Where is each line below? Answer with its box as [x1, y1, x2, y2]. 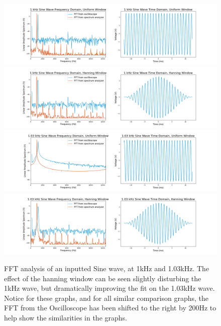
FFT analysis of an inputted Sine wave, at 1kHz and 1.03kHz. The [4, 263, 209, 273]
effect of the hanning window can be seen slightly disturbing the [4, 273, 201, 283]
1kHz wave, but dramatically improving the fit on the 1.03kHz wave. [4, 283, 215, 293]
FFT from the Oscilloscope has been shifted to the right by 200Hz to [4, 302, 216, 313]
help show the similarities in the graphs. [4, 312, 127, 322]
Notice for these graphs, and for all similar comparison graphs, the [4, 292, 209, 303]
